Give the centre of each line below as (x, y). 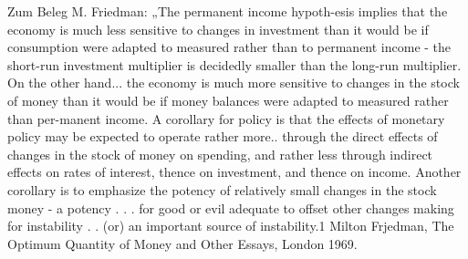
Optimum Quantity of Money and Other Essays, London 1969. (182, 243)
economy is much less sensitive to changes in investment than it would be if (218, 29)
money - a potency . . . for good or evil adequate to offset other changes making (231, 207)
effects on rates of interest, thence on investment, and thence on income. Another (234, 172)
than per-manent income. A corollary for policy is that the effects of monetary (226, 118)
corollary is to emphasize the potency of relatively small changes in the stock (222, 189)
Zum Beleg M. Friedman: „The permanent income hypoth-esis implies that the (228, 11)
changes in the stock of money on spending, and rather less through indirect (220, 154)
